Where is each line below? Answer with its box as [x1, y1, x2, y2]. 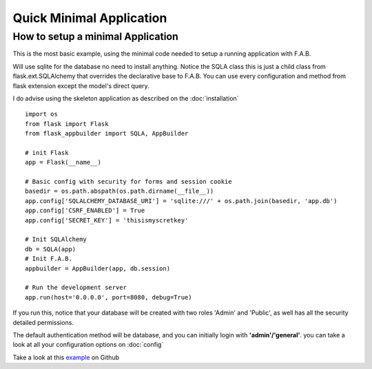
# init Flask [25, 149, 69, 156]
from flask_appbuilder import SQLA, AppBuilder [25, 129, 189, 138]
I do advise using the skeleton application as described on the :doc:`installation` [12, 94, 239, 103]
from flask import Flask [25, 120, 109, 127]
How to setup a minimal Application [12, 30, 178, 43]
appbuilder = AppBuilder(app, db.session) [25, 264, 171, 272]
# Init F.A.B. [25, 255, 72, 263]
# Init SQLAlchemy [25, 235, 87, 244]
